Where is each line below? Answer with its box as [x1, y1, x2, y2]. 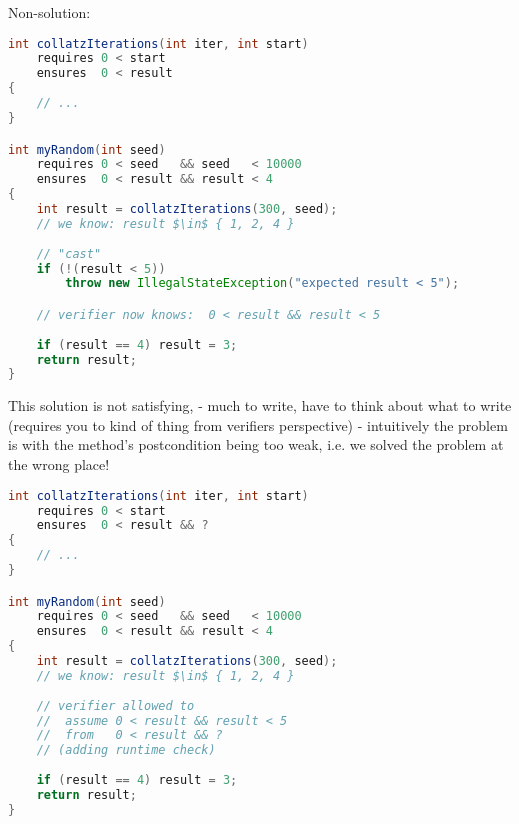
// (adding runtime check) [36, 743, 216, 758]
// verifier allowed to [36, 698, 195, 713]
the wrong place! [8, 454, 110, 475]
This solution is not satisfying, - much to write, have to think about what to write [8, 395, 512, 416]
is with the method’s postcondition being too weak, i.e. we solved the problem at [8, 434, 504, 455]
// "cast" [36, 246, 102, 261]
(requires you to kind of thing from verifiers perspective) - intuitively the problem [8, 414, 508, 435]
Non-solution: [8, 2, 91, 22]
